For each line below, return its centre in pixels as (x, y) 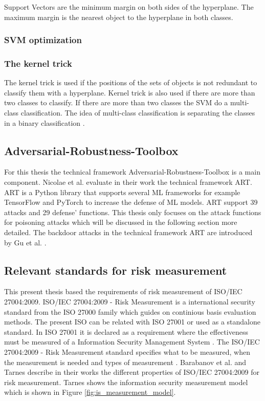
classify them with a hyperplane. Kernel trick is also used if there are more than (130, 92)
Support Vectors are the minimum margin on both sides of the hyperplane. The (129, 7)
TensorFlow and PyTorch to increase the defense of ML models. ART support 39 (131, 202)
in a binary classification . (45, 122)
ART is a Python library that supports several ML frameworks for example (122, 192)
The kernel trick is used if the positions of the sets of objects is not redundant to (131, 82)
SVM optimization (43, 40)
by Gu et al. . (25, 242)
